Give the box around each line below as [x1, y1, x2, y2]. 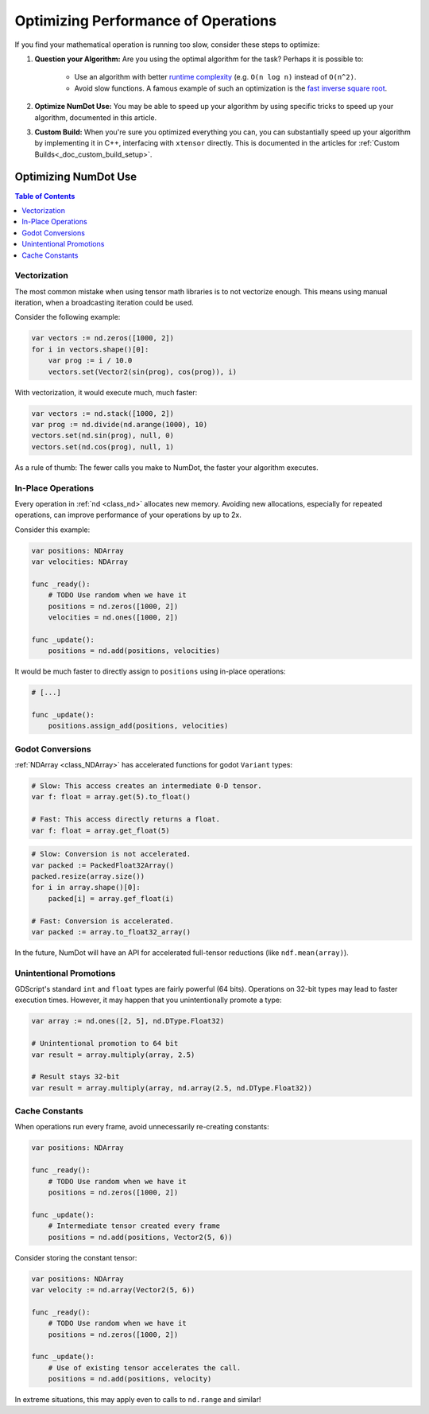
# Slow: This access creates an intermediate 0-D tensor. [31, 782, 262, 791]
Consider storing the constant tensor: [14, 1253, 137, 1262]
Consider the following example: [14, 313, 121, 322]
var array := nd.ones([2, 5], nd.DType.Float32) [31, 1016, 225, 1026]
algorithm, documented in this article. [34, 112, 157, 122]
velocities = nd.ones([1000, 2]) [48, 612, 179, 622]
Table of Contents [14, 191, 75, 200]
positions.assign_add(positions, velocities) [48, 721, 229, 731]
